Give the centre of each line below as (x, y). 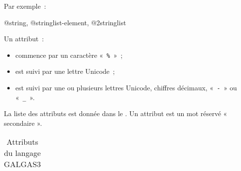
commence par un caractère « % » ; (69, 55)
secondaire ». (23, 123)
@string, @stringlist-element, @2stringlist (65, 22)
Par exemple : (25, 6)
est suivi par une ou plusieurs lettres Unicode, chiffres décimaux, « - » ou (126, 88)
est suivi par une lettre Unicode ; (65, 71)
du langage (22, 153)
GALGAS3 (23, 164)
